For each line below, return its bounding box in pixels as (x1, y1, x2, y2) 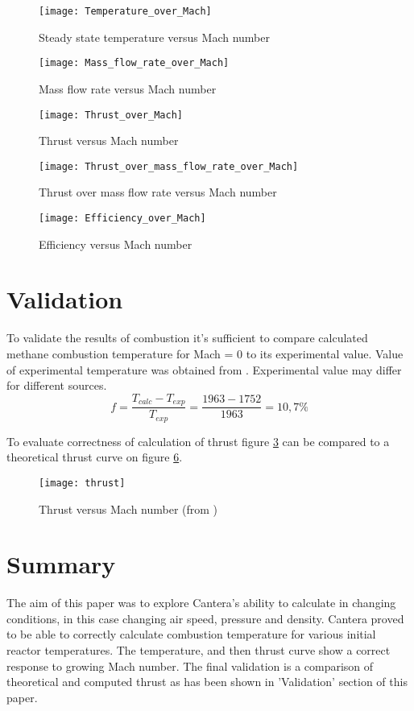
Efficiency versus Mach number (39, 235, 193, 252)
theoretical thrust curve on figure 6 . (6, 449, 183, 465)
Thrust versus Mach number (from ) (39, 500, 218, 517)
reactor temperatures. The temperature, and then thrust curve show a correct (6, 642, 391, 659)
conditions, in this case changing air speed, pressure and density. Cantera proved (6, 610, 404, 626)
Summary (6, 548, 116, 581)
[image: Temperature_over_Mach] (39, 6, 212, 17)
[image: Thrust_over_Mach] (39, 109, 183, 121)
